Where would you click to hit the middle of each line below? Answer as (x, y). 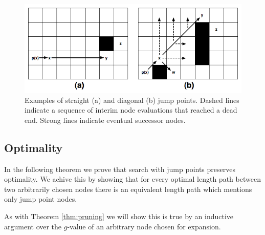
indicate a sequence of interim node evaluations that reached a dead (131, 110)
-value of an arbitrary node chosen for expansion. (144, 226)
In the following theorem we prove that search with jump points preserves (120, 169)
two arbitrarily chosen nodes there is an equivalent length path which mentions (128, 189)
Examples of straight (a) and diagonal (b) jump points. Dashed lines (132, 100)
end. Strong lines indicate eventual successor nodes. (105, 120)
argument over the (33, 226)
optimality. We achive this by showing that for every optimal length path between (132, 179)
